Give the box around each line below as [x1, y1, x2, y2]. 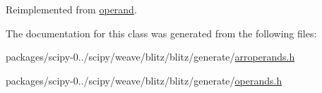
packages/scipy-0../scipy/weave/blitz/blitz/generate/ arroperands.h [6, 49, 295, 64]
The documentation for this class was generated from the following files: [6, 25, 317, 40]
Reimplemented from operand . [6, 2, 137, 16]
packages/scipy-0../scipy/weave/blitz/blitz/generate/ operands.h [6, 73, 282, 87]
